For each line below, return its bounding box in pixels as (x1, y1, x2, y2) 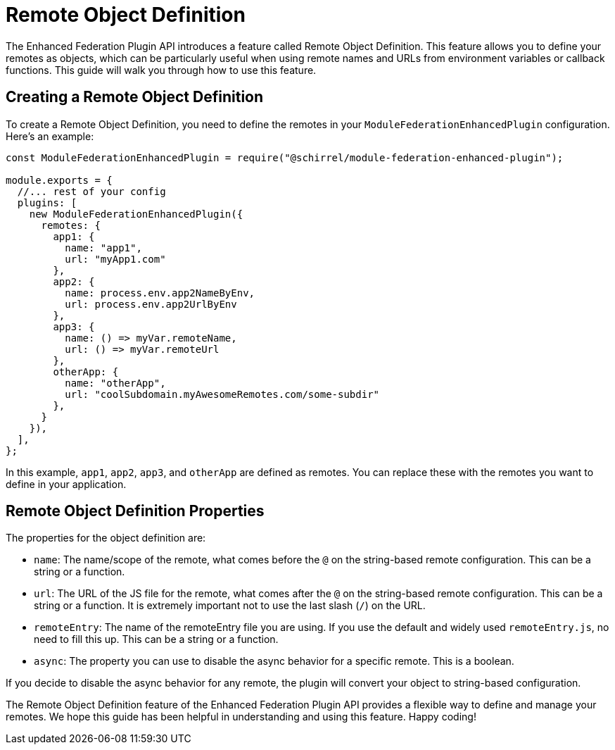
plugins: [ (17, 196, 77, 208)
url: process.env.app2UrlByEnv (65, 298, 237, 310)
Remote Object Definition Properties (6, 502, 265, 520)
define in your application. (6, 477, 127, 490)
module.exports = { (6, 174, 113, 186)
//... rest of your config (17, 185, 166, 197)
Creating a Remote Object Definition (6, 88, 264, 106)
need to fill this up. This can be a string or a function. (34, 633, 279, 646)
